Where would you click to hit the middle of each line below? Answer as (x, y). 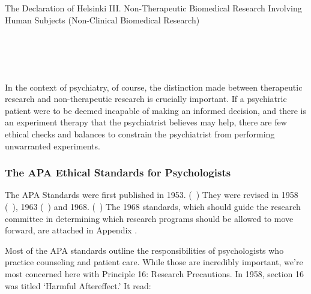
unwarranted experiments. (53, 145)
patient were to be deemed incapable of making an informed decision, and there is (155, 110)
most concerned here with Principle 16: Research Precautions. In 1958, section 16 (155, 273)
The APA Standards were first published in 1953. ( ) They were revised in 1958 (152, 195)
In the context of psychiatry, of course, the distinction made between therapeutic (154, 87)
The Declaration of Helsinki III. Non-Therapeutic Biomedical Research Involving (153, 8)
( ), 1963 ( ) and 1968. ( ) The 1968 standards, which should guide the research (153, 206)
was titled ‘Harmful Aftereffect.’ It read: (78, 285)
